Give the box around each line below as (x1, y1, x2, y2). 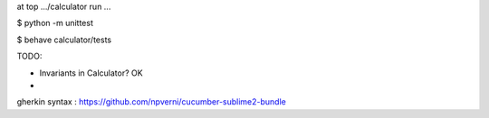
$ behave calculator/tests (16, 34, 112, 45)
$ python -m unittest (16, 18, 94, 29)
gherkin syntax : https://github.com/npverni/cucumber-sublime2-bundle (16, 96, 287, 107)
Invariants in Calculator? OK (39, 68, 144, 78)
